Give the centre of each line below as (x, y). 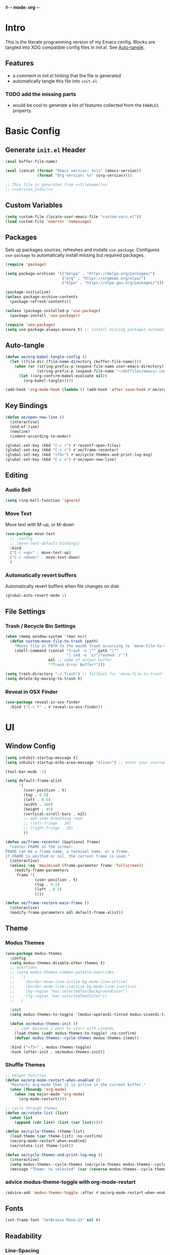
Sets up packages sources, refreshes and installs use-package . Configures (82, 250)
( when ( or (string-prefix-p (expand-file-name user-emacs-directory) (89, 366)
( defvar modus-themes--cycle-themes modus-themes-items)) (77, 1038)
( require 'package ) (26, 264)
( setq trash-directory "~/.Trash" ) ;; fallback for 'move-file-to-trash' (85, 674)
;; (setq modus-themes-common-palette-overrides (62, 972)
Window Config (30, 746)
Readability (24, 1236)
